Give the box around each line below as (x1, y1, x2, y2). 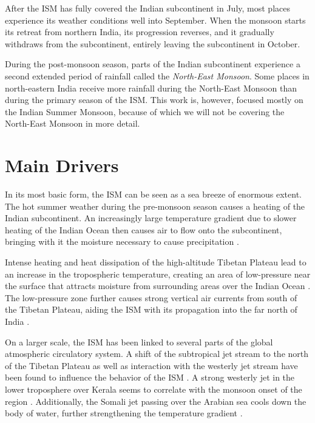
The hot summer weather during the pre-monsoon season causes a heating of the (5, 199, 305, 212)
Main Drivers (5, 153, 119, 178)
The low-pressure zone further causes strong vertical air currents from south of (5, 291, 297, 304)
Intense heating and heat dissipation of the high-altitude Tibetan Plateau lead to (5, 256, 307, 268)
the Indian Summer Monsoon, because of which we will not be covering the (5, 105, 285, 118)
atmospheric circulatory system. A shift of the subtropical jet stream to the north (5, 347, 309, 360)
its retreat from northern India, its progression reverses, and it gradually (5, 25, 274, 38)
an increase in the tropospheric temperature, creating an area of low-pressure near (5, 267, 311, 280)
